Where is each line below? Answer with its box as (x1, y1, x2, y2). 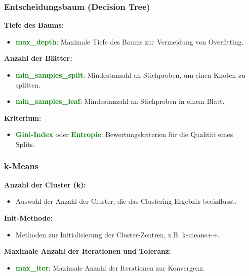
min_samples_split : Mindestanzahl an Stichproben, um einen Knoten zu (15, 70, 246, 80)
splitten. (15, 79, 41, 90)
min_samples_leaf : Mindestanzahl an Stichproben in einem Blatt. (15, 96, 225, 106)
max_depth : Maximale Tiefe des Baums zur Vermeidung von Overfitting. (15, 36, 244, 46)
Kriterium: (4, 112, 41, 123)
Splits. (15, 138, 35, 149)
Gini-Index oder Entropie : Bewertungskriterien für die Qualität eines (15, 129, 233, 139)
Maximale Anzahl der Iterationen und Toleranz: (4, 246, 171, 256)
